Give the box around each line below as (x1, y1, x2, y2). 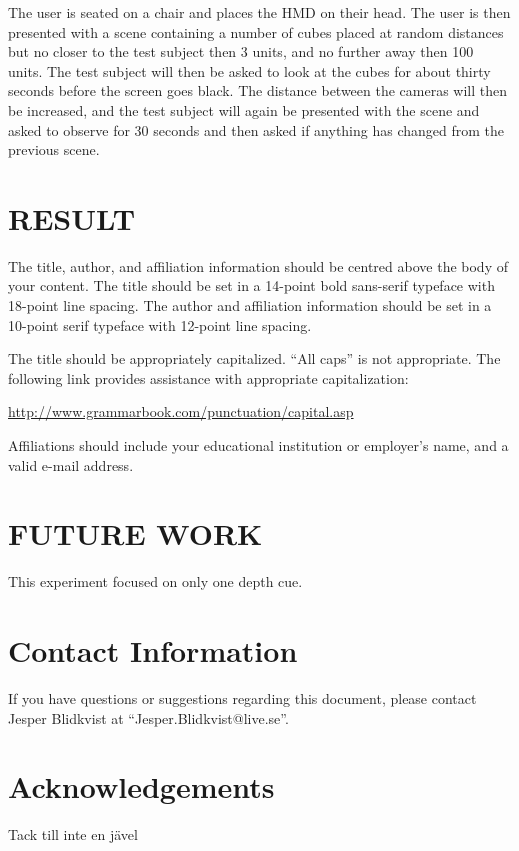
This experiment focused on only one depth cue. (8, 571, 303, 592)
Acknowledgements (8, 766, 275, 807)
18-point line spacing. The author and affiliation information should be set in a (8, 295, 492, 316)
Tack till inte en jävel (8, 824, 138, 845)
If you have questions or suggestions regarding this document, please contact (8, 688, 477, 709)
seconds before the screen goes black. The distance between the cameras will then (8, 80, 508, 101)
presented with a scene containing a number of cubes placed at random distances (8, 21, 504, 42)
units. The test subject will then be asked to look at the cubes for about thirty (8, 60, 491, 81)
